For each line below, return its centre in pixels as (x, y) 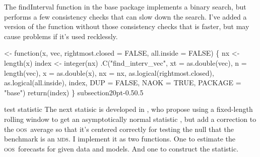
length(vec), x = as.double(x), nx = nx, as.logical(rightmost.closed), (109, 72)
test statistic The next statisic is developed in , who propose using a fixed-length (128, 109)
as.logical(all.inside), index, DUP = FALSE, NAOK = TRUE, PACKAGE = (123, 83)
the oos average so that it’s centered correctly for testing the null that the (119, 129)
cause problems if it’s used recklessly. (61, 36)
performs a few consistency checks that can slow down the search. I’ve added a (125, 16)
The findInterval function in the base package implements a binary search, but (125, 7)
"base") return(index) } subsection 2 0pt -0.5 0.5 (74, 92)
